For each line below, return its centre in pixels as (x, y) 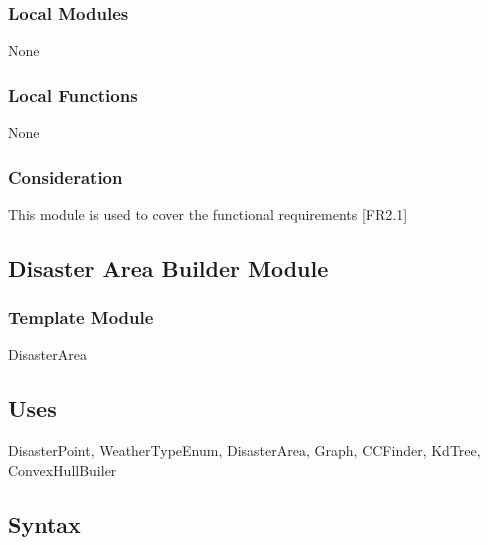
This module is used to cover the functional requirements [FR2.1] (208, 213)
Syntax (44, 523)
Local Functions (73, 94)
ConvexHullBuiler (62, 469)
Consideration (65, 176)
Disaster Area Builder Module (168, 267)
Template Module (81, 317)
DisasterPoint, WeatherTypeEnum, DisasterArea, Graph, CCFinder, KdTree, (244, 450)
